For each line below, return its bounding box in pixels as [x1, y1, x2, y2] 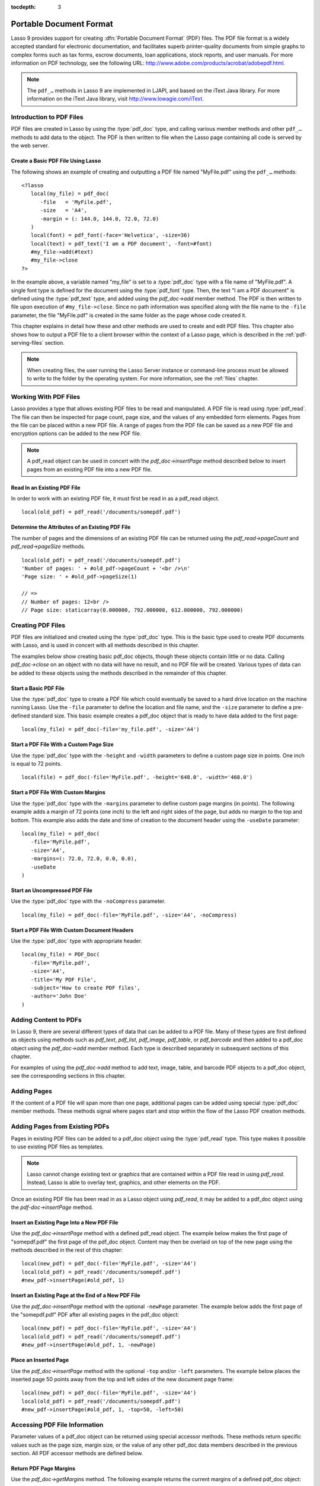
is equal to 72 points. [11, 760, 62, 767]
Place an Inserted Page [11, 1356, 69, 1364]
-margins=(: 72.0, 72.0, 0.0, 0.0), [30, 855, 137, 862]
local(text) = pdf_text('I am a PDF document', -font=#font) [30, 240, 213, 247]
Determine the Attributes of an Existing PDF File [11, 524, 131, 531]
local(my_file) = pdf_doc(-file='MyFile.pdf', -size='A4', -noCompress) [21, 911, 237, 918]
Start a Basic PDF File [11, 684, 65, 692]
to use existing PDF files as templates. [11, 1143, 104, 1150]
